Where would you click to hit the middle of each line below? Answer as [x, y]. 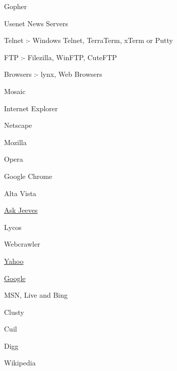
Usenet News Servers [36, 23]
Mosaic [15, 91]
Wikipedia [20, 363]
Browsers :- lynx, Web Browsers [53, 74]
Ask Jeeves [21, 210]
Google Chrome [28, 176]
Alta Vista [20, 193]
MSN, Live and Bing [36, 295]
